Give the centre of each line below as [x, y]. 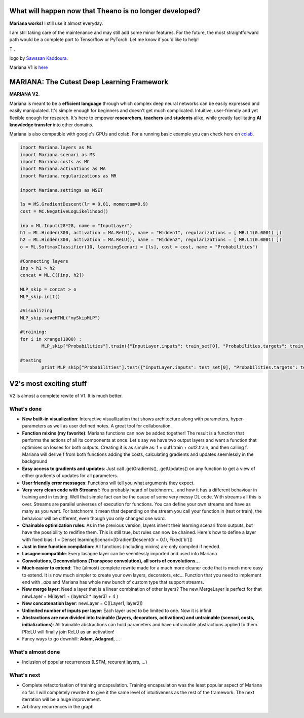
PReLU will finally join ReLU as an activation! [68, 632]
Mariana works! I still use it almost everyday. [56, 23]
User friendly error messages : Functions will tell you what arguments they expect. [108, 483]
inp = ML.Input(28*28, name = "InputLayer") [76, 225]
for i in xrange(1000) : [51, 339]
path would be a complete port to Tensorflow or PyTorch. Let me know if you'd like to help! [104, 40]
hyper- [238, 419]
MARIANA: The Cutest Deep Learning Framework [89, 82]
